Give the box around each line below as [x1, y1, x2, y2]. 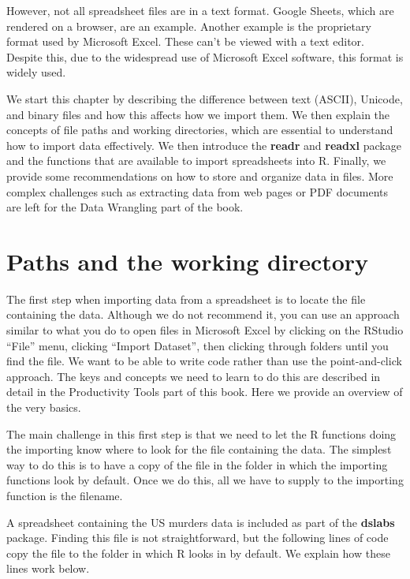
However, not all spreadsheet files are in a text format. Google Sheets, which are [6, 2, 394, 18]
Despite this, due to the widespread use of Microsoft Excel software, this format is [6, 48, 404, 65]
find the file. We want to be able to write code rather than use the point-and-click [6, 353, 402, 369]
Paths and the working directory [6, 245, 369, 277]
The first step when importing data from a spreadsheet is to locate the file [6, 290, 366, 307]
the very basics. [6, 399, 81, 415]
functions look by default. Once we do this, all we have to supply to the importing [6, 472, 404, 488]
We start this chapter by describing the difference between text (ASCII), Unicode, [6, 90, 403, 106]
